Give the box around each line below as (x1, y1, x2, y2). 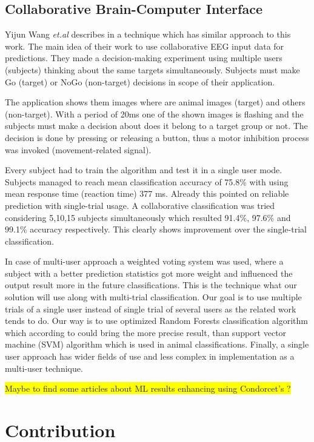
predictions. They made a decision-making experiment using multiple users (5, 51, 282, 64)
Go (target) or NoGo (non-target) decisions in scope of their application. (5, 75, 275, 88)
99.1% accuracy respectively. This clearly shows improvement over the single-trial (5, 223, 307, 236)
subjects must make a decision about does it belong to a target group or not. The (5, 119, 308, 132)
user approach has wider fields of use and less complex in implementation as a (5, 350, 295, 363)
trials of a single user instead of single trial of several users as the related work (5, 302, 296, 315)
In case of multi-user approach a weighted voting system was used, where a (5, 255, 284, 268)
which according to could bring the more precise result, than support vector (5, 326, 287, 338)
